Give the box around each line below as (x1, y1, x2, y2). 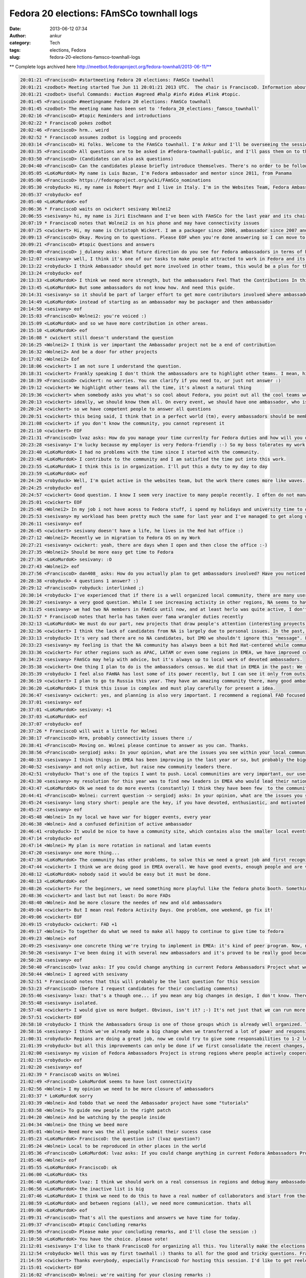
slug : (9, 54, 20, 60)
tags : (9, 47, 21, 53)
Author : (9, 32, 27, 38)
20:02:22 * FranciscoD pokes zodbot (20, 120, 112, 126)
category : (9, 40, 31, 46)
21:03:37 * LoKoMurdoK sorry (20, 1093, 93, 1099)
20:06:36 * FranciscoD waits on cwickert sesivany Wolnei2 (20, 206, 171, 212)
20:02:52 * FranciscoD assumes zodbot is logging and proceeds (20, 134, 182, 140)
